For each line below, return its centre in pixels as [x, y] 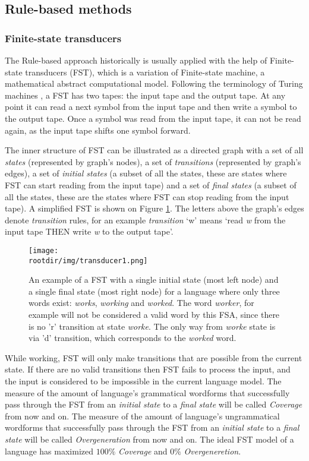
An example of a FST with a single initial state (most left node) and [154, 280]
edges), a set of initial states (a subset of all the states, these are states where [146, 173]
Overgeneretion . [212, 451]
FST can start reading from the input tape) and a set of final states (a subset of [151, 184]
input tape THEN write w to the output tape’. [89, 231]
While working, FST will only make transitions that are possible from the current [154, 357]
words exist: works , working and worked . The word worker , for [141, 303]
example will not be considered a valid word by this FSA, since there [154, 314]
